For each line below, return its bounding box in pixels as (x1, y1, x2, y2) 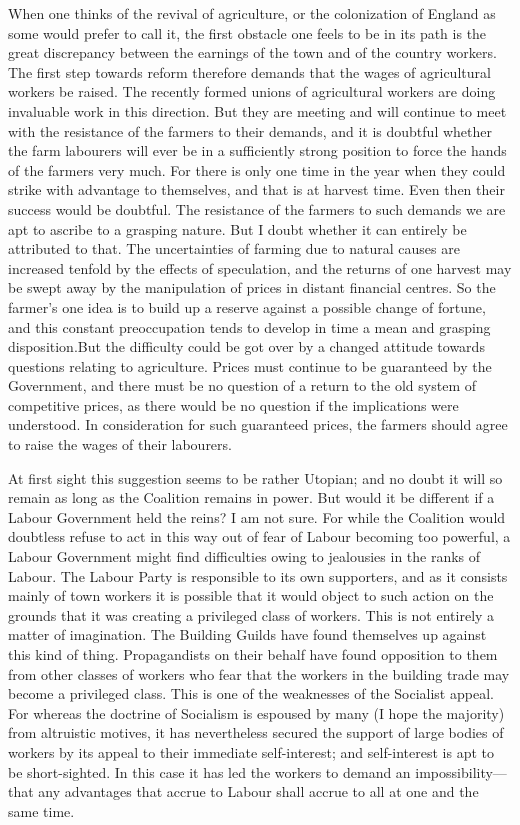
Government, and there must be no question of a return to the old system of (8, 375, 476, 396)
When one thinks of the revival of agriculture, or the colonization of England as (8, 3, 496, 23)
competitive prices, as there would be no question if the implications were (8, 394, 459, 415)
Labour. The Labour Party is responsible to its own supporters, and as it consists (8, 565, 508, 586)
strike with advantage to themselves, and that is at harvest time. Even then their (8, 179, 505, 200)
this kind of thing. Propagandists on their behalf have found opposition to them (8, 644, 498, 664)
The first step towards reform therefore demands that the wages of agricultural (8, 61, 491, 82)
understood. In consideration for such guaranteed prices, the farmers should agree (8, 414, 508, 435)
